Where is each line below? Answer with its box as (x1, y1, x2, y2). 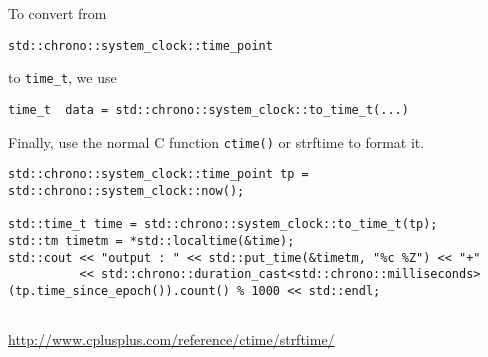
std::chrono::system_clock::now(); (8, 183, 245, 198)
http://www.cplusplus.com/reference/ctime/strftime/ (8, 329, 335, 350)
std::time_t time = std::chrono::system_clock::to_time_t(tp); (8, 217, 438, 232)
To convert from (8, 3, 107, 23)
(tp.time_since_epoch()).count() (8, 283, 230, 298)
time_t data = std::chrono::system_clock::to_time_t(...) (8, 102, 409, 117)
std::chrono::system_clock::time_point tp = (8, 167, 309, 182)
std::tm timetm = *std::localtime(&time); (8, 233, 295, 248)
